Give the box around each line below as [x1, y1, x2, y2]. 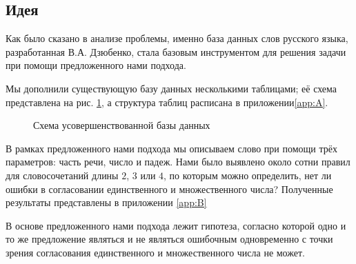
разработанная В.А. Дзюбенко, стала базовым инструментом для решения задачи [6, 44, 346, 59]
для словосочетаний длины [6, 167, 119, 182]
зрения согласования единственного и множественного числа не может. [6, 245, 305, 259]
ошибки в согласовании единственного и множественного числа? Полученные [6, 181, 333, 196]
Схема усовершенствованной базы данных [33, 118, 210, 132]
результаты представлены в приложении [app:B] [6, 195, 207, 210]
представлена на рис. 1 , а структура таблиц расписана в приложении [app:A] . [6, 94, 328, 109]
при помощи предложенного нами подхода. [6, 58, 186, 72]
